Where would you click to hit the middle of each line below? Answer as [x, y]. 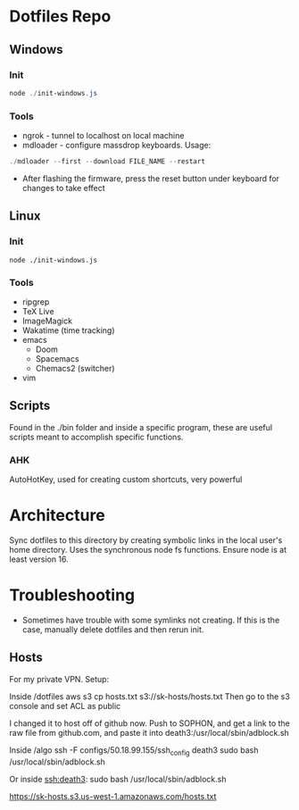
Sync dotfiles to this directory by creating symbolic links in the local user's [146, 540]
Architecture [57, 516]
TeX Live [38, 311]
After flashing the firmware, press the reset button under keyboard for [150, 178]
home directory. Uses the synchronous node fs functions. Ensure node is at [148, 549]
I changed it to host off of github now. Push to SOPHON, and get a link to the [149, 723]
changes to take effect [63, 188]
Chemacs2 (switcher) [75, 368]
